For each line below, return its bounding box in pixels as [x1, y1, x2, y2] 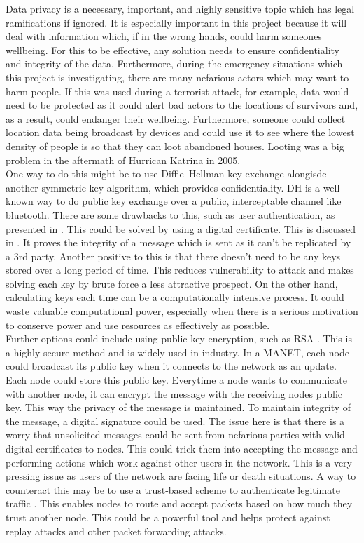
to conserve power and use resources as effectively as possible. [6, 317, 270, 332]
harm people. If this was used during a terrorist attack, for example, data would [6, 83, 349, 98]
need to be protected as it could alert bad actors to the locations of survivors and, [6, 98, 358, 112]
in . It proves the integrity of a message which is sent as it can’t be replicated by [6, 235, 351, 250]
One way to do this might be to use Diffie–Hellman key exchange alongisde [6, 166, 327, 181]
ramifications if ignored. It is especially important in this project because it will [6, 15, 347, 29]
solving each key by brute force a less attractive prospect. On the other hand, [6, 276, 338, 290]
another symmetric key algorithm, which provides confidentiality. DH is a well [6, 180, 340, 194]
